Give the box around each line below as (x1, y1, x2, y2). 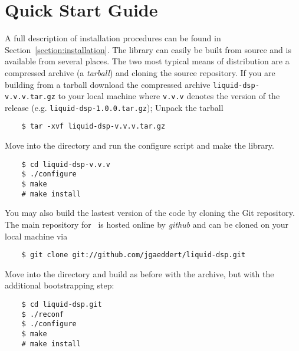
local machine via (5, 229, 68, 242)
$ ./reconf (21, 310, 64, 319)
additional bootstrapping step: (5, 279, 114, 291)
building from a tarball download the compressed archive (5, 78, 211, 90)
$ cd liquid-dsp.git (21, 300, 102, 309)
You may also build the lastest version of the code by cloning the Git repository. (5, 206, 295, 219)
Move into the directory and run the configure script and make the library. (5, 139, 274, 152)
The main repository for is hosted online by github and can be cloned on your (5, 218, 289, 230)
